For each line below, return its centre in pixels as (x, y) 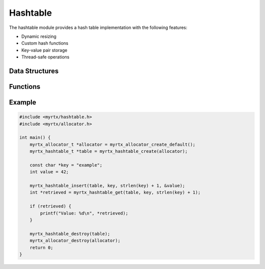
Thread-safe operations (45, 57)
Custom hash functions (45, 43)
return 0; (41, 247)
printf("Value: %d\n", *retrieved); (84, 213)
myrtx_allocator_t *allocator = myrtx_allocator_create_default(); (113, 144)
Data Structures (34, 71)
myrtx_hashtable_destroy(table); (70, 234)
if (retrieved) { (51, 206)
